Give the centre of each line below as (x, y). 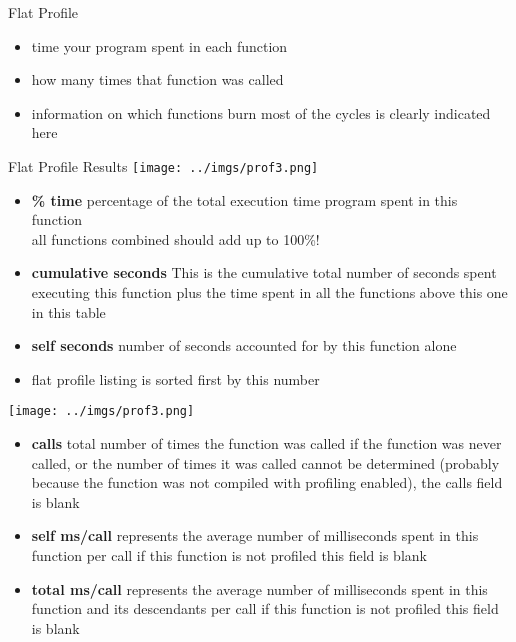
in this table (68, 311)
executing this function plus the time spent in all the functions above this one (269, 292)
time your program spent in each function (159, 45)
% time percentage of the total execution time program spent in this (244, 199)
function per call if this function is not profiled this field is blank (229, 555)
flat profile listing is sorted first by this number (175, 378)
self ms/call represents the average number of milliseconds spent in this (255, 535)
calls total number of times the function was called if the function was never (266, 443)
